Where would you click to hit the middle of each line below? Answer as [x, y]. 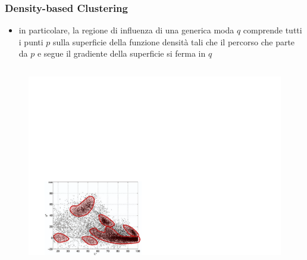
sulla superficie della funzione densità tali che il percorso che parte [174, 41]
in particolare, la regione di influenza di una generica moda [126, 30]
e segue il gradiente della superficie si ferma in [121, 53]
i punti [31, 41]
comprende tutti [272, 30]
